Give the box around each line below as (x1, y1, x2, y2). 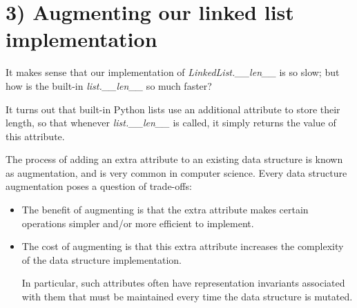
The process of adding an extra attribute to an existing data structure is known (6, 152, 343, 166)
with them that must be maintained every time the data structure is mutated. (21, 289, 353, 304)
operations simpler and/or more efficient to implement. (21, 215, 254, 230)
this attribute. (6, 128, 65, 143)
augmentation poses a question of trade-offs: (6, 179, 192, 193)
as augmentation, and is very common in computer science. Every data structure (6, 165, 347, 180)
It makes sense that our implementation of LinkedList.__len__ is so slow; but (6, 65, 340, 79)
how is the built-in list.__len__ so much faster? (6, 78, 212, 93)
